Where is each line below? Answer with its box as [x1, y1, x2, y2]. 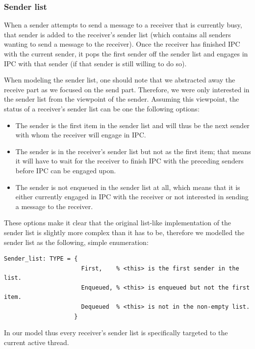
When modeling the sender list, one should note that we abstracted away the [4, 75, 235, 85]
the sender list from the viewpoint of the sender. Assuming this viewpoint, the [4, 94, 239, 104]
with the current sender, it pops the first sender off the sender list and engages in [4, 49, 248, 58]
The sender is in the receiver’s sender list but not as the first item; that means [15, 146, 251, 156]
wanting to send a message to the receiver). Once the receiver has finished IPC [4, 39, 240, 49]
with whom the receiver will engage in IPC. [15, 130, 146, 140]
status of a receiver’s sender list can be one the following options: [4, 103, 200, 113]
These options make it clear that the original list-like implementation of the [4, 217, 231, 228]
